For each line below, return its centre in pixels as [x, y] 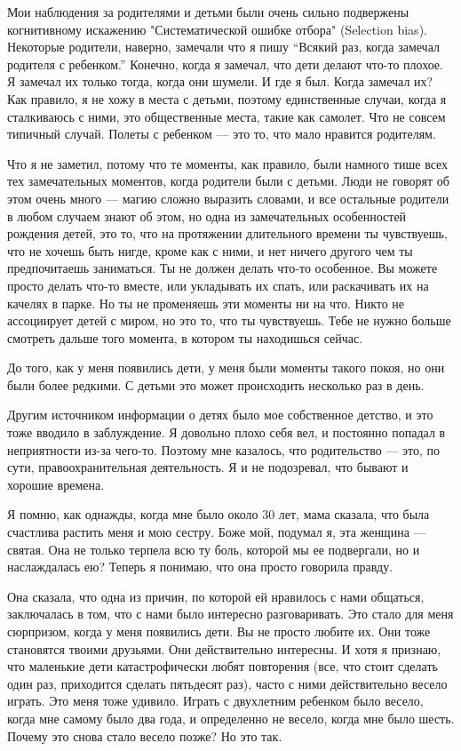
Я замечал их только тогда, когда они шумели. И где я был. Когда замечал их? [220, 81]
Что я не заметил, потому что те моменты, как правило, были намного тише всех [228, 163]
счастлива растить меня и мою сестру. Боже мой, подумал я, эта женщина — [217, 532]
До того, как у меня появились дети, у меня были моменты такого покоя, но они [226, 368]
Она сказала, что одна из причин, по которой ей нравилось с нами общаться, [216, 596]
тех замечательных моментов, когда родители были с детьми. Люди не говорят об [228, 181]
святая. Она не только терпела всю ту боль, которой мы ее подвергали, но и [214, 549]
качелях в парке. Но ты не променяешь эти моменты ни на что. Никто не [206, 303]
